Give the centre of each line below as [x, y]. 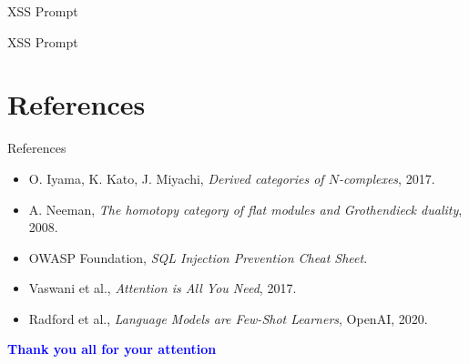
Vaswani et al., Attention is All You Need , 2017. [163, 288]
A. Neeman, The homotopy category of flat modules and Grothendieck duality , [245, 209]
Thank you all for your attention [112, 349]
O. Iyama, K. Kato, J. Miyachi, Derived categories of [176, 178]
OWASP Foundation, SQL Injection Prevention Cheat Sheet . [198, 257]
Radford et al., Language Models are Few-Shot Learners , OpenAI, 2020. [228, 318]
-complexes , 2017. [387, 178]
